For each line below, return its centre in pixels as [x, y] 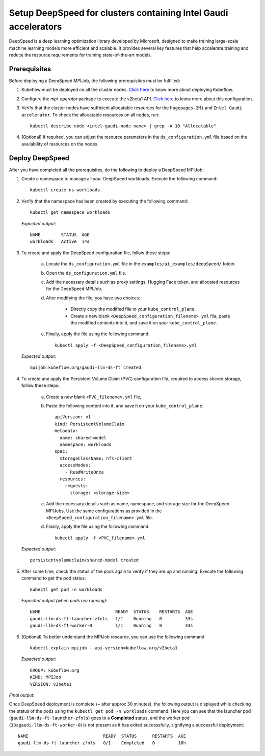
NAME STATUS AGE [60, 235]
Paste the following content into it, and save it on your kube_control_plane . [125, 406]
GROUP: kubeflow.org [55, 670]
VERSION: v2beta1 [51, 684]
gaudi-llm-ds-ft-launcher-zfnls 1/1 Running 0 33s [112, 619]
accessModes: [75, 465]
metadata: [66, 431]
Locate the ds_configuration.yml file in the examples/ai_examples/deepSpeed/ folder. [141, 264]
